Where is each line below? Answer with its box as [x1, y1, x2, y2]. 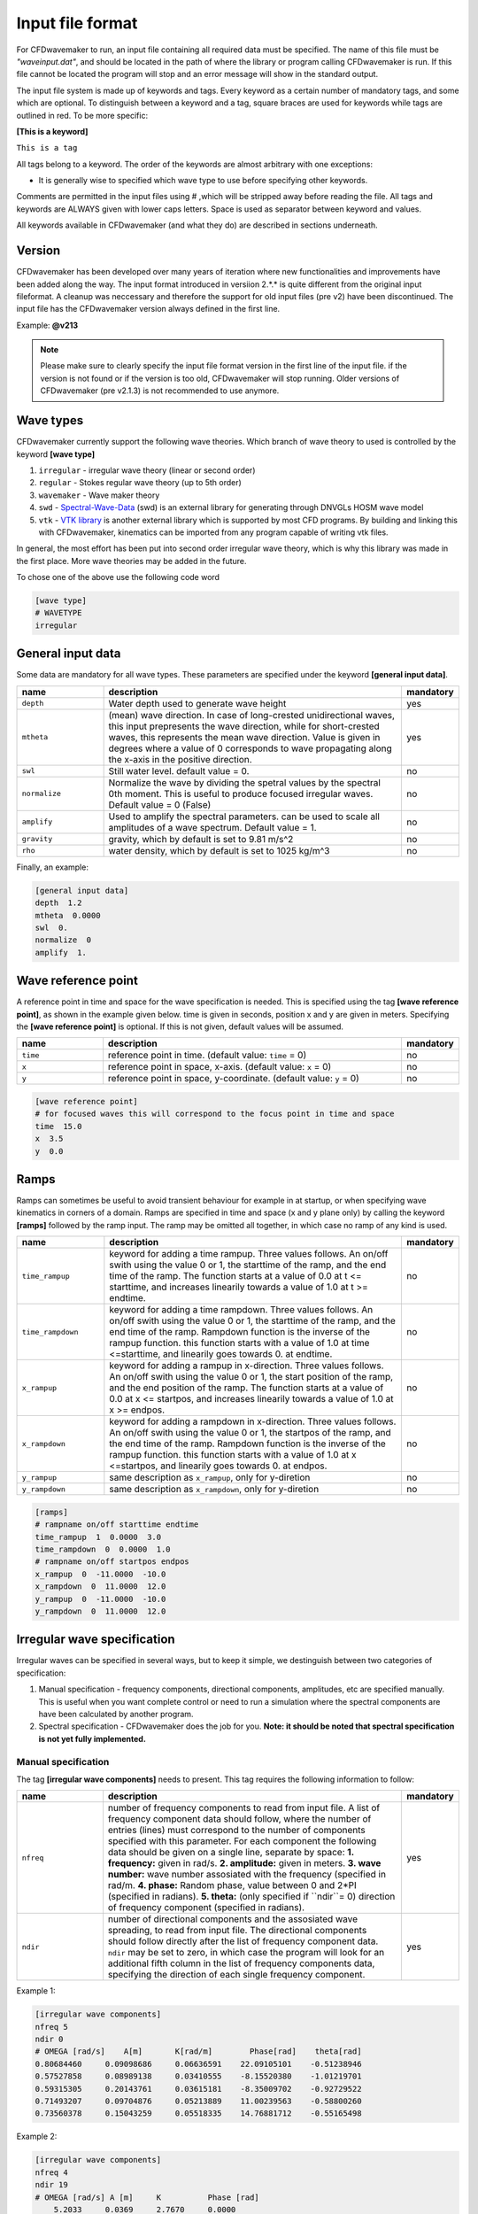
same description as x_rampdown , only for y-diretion [109, 1483, 320, 1496]
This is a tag [16, 143, 78, 153]
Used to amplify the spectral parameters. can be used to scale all [108, 810, 381, 823]
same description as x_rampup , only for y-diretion [109, 1471, 311, 1483]
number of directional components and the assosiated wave [107, 1913, 358, 1925]
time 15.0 [35, 1121, 82, 1131]
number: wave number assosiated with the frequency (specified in [107, 1869, 387, 1881]
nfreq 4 [35, 2167, 68, 2178]
